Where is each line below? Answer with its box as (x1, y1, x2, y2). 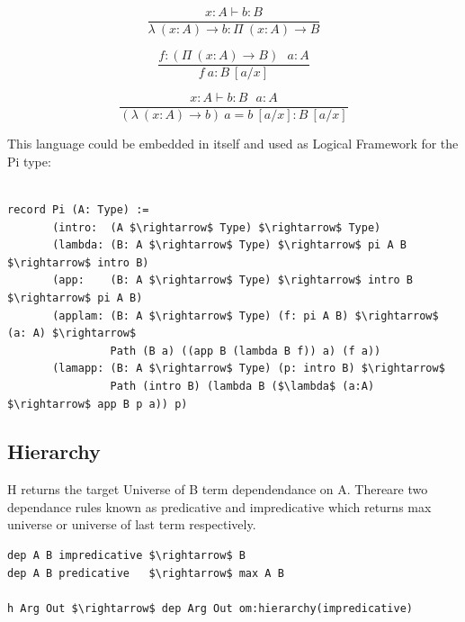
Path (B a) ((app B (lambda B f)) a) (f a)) (110, 344, 381, 357)
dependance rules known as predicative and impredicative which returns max (7, 497, 432, 516)
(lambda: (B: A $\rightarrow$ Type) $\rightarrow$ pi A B (52, 239, 407, 252)
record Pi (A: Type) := (7, 203, 149, 216)
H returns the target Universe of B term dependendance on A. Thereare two (7, 480, 428, 499)
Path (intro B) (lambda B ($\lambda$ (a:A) (110, 379, 375, 392)
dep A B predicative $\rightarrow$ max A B (7, 566, 284, 580)
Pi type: (7, 151, 51, 170)
